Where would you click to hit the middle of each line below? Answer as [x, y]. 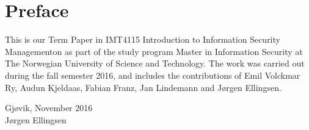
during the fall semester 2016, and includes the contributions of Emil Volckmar [153, 75]
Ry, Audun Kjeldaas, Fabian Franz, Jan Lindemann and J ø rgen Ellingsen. [143, 87]
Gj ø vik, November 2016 [49, 108]
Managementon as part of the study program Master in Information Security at [154, 51]
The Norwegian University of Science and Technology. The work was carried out [155, 63]
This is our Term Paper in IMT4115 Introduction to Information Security [143, 39]
